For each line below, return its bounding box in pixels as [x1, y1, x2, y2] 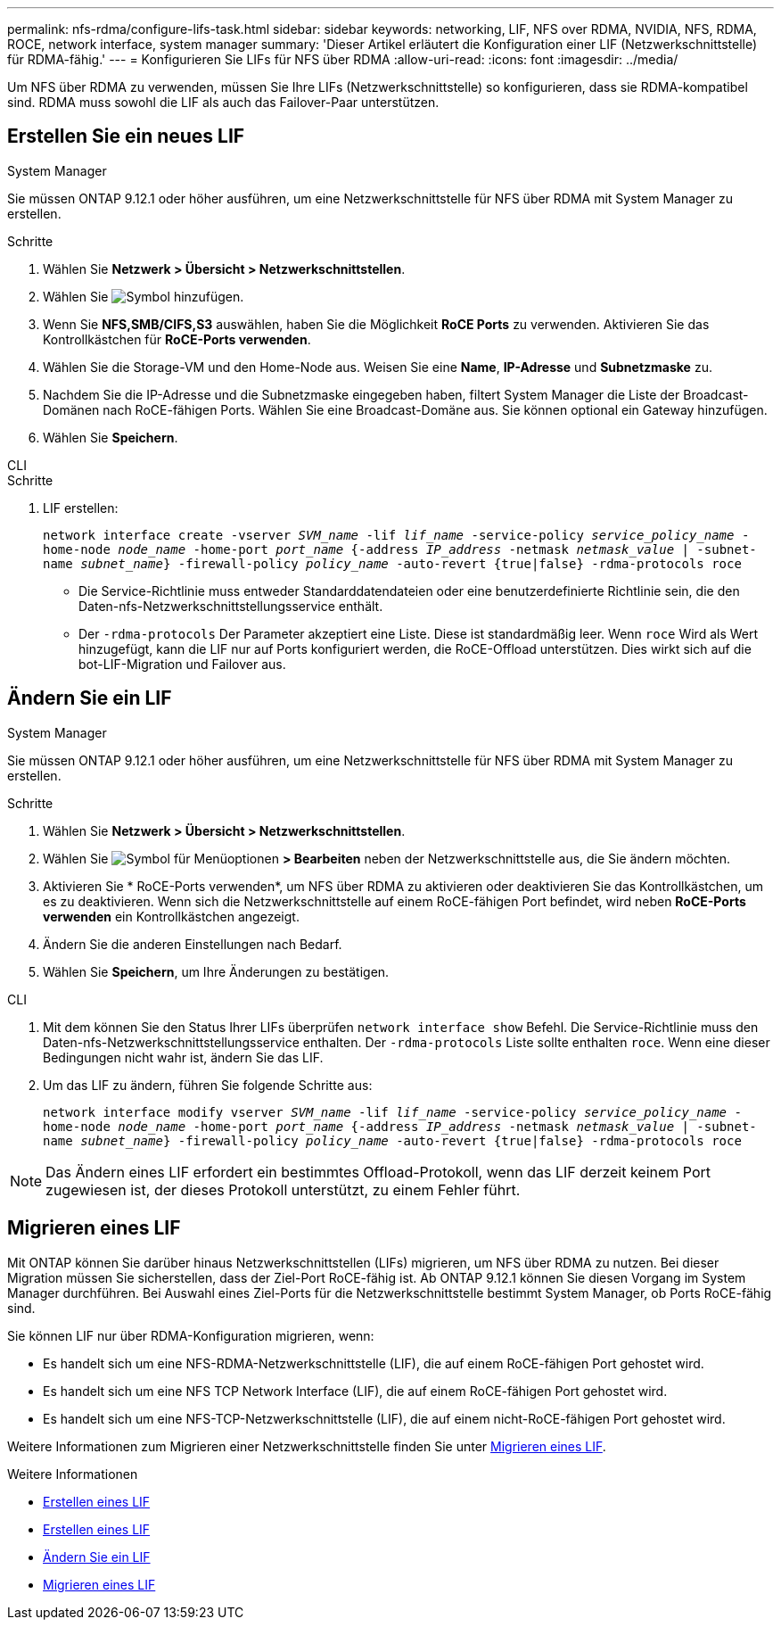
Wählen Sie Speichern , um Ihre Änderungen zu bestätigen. [43, 963, 390, 979]
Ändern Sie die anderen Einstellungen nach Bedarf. [43, 936, 342, 952]
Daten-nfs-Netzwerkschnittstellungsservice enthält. [78, 598, 383, 614]
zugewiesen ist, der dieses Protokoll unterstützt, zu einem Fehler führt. [45, 1180, 521, 1199]
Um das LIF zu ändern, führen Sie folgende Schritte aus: [43, 1077, 373, 1093]
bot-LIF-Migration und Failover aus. [78, 656, 286, 672]
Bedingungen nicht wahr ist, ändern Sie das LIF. [43, 1049, 324, 1065]
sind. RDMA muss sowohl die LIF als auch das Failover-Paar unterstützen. [7, 95, 440, 110]
